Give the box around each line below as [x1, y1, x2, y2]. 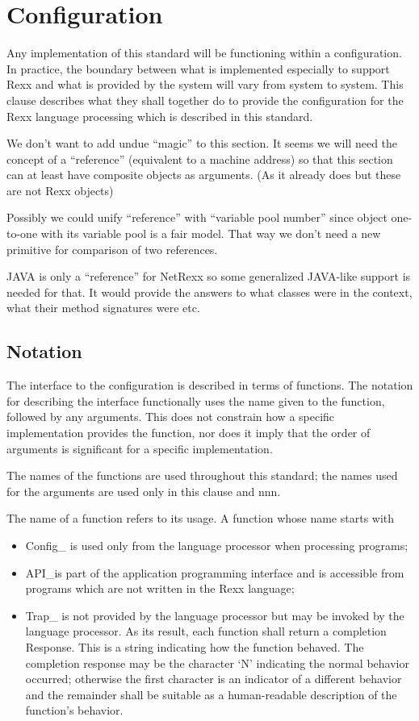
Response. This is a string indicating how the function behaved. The [25, 638, 364, 655]
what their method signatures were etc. [6, 299, 200, 316]
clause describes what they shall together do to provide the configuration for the [6, 91, 404, 108]
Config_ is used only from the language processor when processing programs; [25, 536, 409, 553]
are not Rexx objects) [6, 181, 114, 198]
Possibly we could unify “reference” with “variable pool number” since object [6, 209, 388, 226]
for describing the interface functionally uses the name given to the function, [6, 392, 385, 409]
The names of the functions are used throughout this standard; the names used [6, 467, 398, 484]
